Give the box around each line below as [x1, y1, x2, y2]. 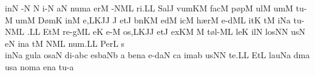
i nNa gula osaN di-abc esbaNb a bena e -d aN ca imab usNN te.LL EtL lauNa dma [5, 49, 310, 61]
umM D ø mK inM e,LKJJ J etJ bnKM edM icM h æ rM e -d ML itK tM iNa [15, 13, 291, 26]
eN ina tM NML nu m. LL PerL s [5, 37, 125, 49]
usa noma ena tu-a [5, 60, 74, 73]
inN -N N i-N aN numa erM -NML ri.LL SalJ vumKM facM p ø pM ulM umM [5, 2, 293, 14]
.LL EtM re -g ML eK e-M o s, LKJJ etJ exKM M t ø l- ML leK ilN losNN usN [27, 25, 305, 38]
